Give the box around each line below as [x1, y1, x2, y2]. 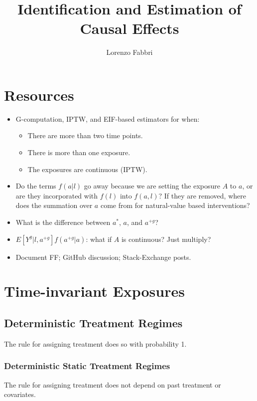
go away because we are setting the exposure [84, 181, 221, 191]
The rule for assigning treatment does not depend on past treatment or [4, 379, 221, 390]
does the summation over [15, 200, 93, 210]
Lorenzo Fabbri [106, 47, 153, 57]
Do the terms [15, 181, 56, 191]
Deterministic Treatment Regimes [4, 315, 183, 330]
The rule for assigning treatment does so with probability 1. [4, 338, 187, 349]
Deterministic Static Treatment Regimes [4, 360, 170, 372]
